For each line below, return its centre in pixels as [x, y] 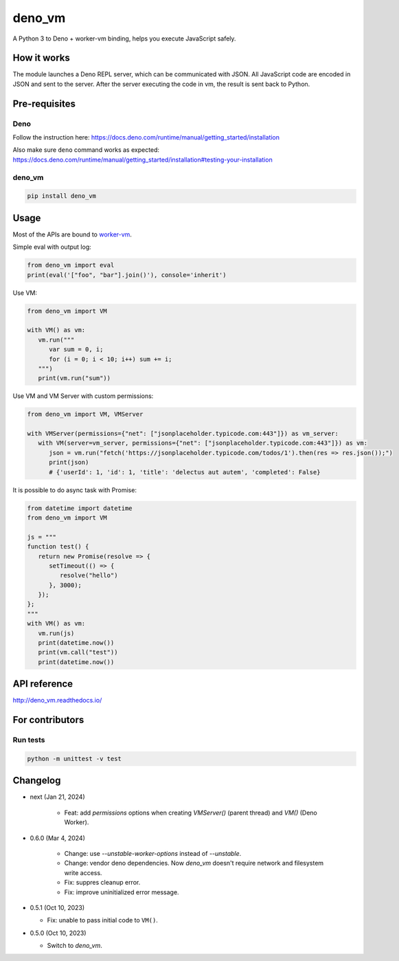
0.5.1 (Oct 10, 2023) [57, 907]
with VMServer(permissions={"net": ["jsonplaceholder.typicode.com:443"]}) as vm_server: [183, 434]
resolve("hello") [89, 575]
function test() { [58, 547]
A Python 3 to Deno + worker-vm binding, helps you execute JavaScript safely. [124, 38]
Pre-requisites [44, 103]
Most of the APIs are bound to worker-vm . [72, 234]
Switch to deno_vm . [75, 946]
